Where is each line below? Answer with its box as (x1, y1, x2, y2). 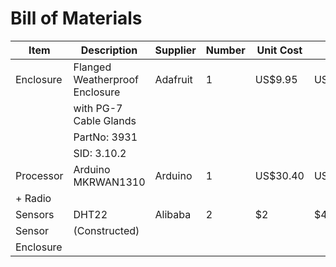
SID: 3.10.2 (73, 146, 127, 160)
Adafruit (154, 72, 193, 86)
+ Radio (15, 191, 52, 205)
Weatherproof (73, 72, 139, 86)
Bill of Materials (10, 7, 143, 30)
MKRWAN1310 (73, 175, 146, 189)
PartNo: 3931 (73, 130, 138, 144)
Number (205, 43, 246, 57)
